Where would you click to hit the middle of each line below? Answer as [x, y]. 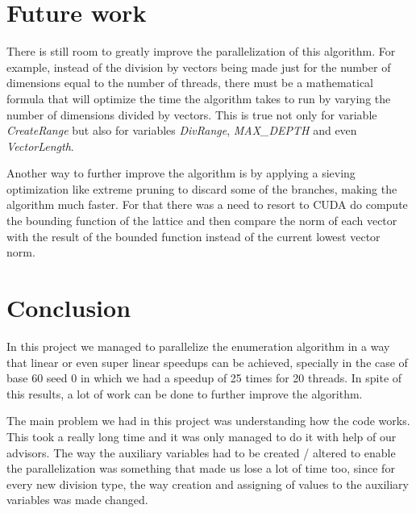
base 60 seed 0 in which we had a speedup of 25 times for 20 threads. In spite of [204, 378]
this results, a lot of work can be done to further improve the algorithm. [185, 393]
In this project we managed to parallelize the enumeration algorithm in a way [198, 346]
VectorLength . [40, 146]
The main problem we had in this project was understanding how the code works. [208, 421]
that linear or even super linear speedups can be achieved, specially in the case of [207, 362]
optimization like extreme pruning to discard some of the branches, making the [202, 188]
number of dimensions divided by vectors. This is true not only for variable [192, 114]
